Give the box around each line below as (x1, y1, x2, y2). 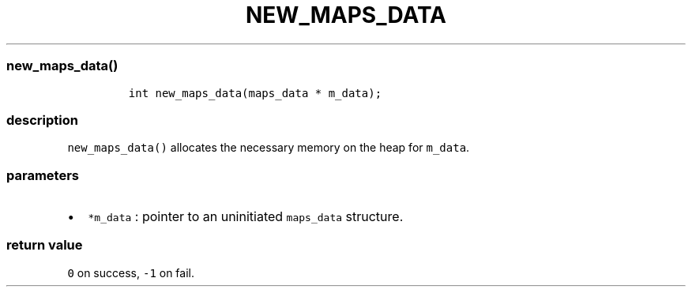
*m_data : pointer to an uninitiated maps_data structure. (88, 208, 404, 224)
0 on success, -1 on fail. (67, 265, 194, 280)
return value (6, 237, 83, 254)
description (6, 111, 78, 128)
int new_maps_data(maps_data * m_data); (128, 86, 382, 100)
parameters (6, 167, 79, 183)
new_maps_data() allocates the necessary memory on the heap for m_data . (67, 141, 470, 155)
